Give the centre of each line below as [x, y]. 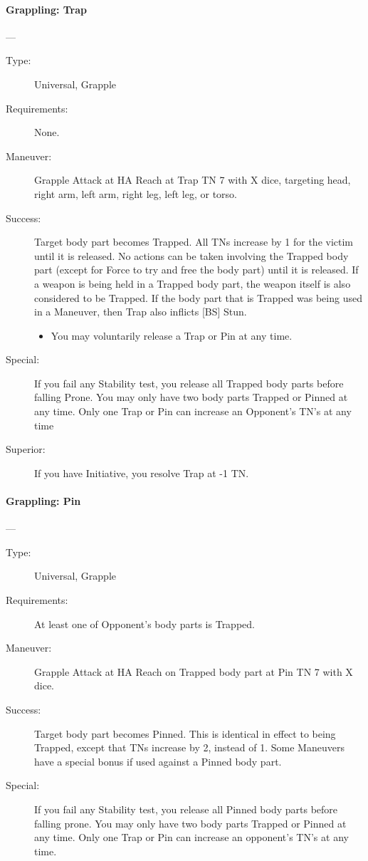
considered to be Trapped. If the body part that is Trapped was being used [198, 297]
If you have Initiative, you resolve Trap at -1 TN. [142, 473]
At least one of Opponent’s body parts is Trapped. [144, 623]
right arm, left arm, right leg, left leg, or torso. [136, 193]
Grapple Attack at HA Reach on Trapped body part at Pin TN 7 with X [194, 671]
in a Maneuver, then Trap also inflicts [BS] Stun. [141, 312]
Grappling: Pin [43, 501]
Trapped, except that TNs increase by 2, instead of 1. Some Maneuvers [189, 747]
